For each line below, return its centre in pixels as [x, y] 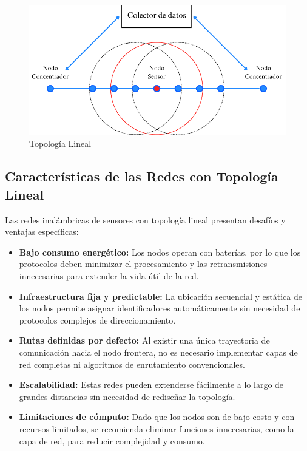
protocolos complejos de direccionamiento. [97, 320]
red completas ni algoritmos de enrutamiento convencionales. [132, 364]
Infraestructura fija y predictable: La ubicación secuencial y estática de [160, 296]
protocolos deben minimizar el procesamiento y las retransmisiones [143, 264]
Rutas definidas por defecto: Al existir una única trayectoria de [144, 340]
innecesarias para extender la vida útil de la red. [109, 275]
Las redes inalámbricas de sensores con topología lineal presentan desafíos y [145, 219]
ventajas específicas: [42, 232]
